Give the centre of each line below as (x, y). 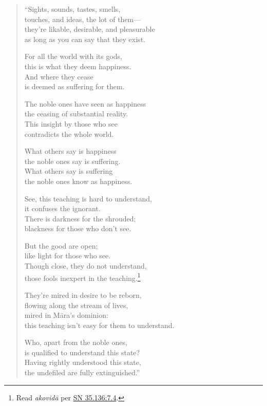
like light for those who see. (68, 256)
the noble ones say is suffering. (72, 161)
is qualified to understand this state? (82, 352)
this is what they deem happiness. (78, 66)
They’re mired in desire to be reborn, (83, 295)
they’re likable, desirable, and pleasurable (90, 29)
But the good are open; (61, 245)
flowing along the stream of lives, (76, 305)
